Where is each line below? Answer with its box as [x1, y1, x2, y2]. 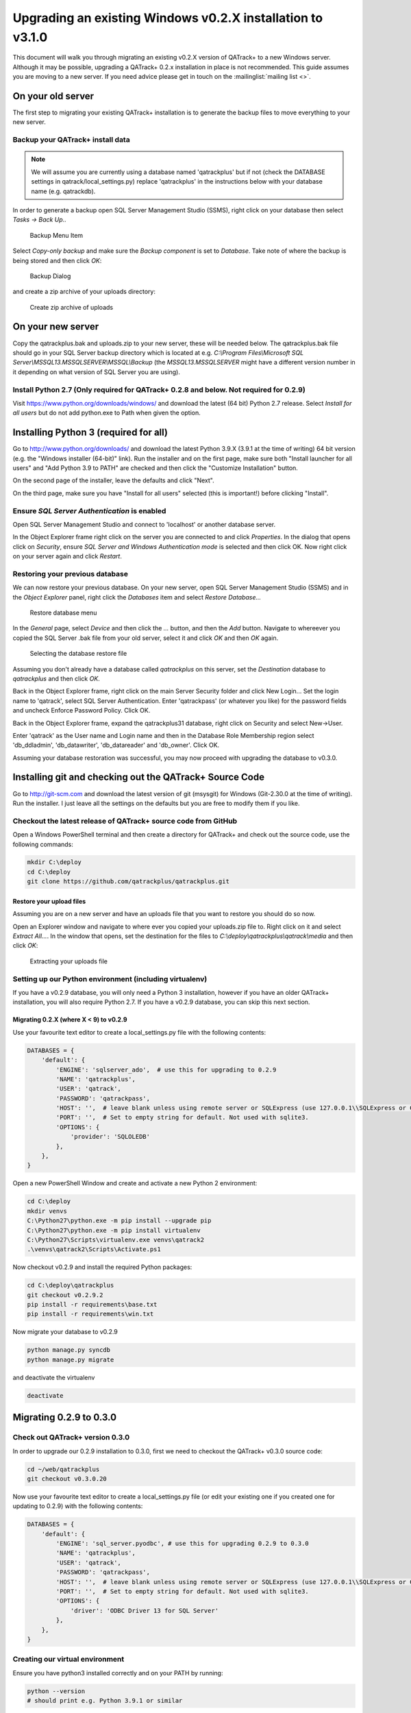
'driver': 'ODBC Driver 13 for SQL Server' [70, 1607, 219, 1614]
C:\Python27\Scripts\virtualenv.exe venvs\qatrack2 [27, 1235, 205, 1244]
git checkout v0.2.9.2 [27, 1291, 103, 1298]
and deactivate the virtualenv [12, 1373, 95, 1381]
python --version [27, 1687, 86, 1695]
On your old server [12, 90, 95, 102]
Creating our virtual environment [12, 1655, 125, 1664]
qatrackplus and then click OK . [12, 674, 101, 682]
